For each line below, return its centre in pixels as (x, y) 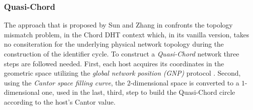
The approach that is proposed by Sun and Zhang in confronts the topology (118, 25)
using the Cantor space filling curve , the (64, 82)
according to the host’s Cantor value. (60, 101)
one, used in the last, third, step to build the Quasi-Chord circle (139, 92)
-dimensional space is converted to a (185, 82)
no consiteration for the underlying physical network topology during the (114, 44)
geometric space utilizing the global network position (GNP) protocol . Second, (122, 73)
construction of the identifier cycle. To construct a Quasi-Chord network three (122, 54)
